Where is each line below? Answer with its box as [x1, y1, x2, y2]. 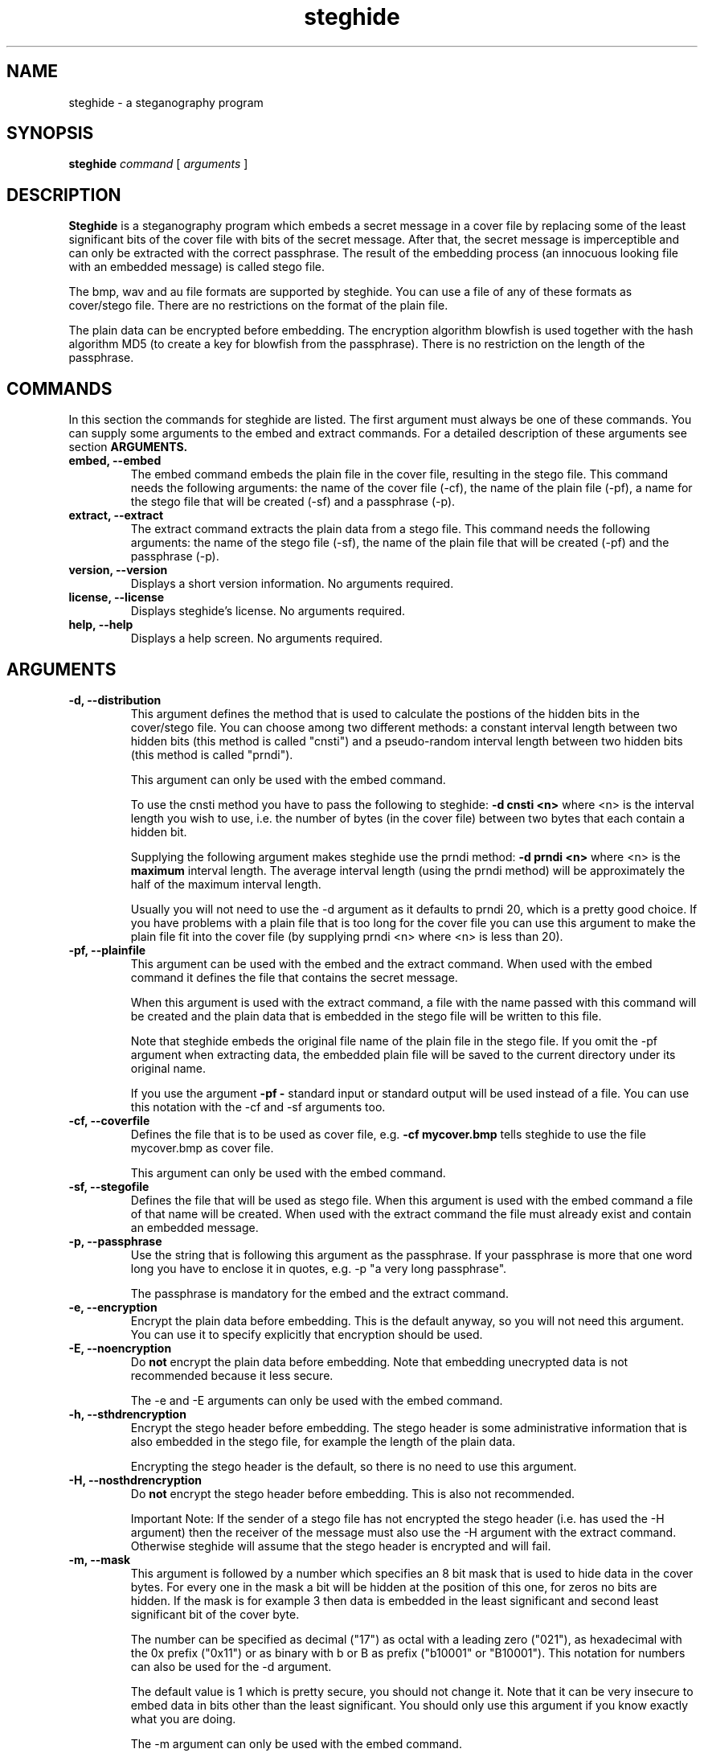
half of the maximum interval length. [130, 876, 321, 891]
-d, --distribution [68, 692, 162, 707]
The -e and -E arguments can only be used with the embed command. [130, 1393, 503, 1407]
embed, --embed [68, 454, 162, 468]
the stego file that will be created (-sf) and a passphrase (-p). [130, 495, 456, 509]
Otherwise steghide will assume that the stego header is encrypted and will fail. [130, 1538, 551, 1553]
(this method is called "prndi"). [130, 747, 293, 762]
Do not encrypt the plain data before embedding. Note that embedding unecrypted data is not [130, 1354, 628, 1369]
